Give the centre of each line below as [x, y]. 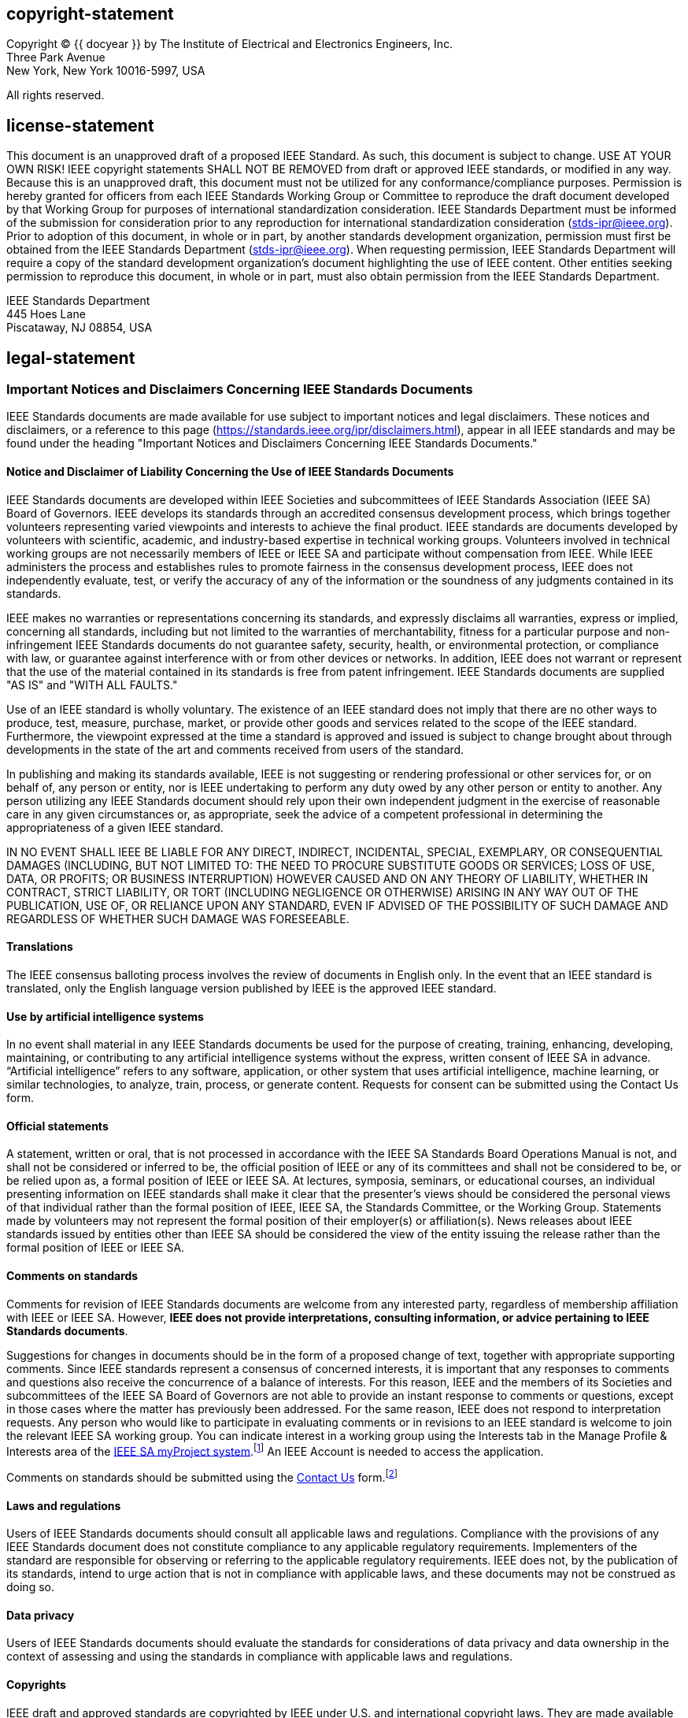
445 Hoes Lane [46, 314]
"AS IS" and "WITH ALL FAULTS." [92, 685]
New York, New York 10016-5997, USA [106, 71]
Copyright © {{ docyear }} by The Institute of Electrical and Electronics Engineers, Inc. [230, 44]
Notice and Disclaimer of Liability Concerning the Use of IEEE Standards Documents [230, 472]
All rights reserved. [55, 95]
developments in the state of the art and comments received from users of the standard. [235, 749]
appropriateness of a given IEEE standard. [115, 827]
